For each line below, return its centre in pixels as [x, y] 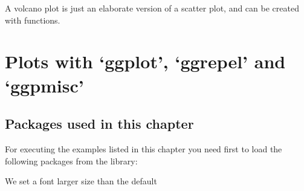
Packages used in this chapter [99, 124]
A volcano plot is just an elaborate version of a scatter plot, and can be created [152, 8]
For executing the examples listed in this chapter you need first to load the [144, 148]
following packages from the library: [71, 160]
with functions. [33, 20]
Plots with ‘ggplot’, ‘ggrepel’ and [145, 61]
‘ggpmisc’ [44, 85]
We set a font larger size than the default [81, 181]
